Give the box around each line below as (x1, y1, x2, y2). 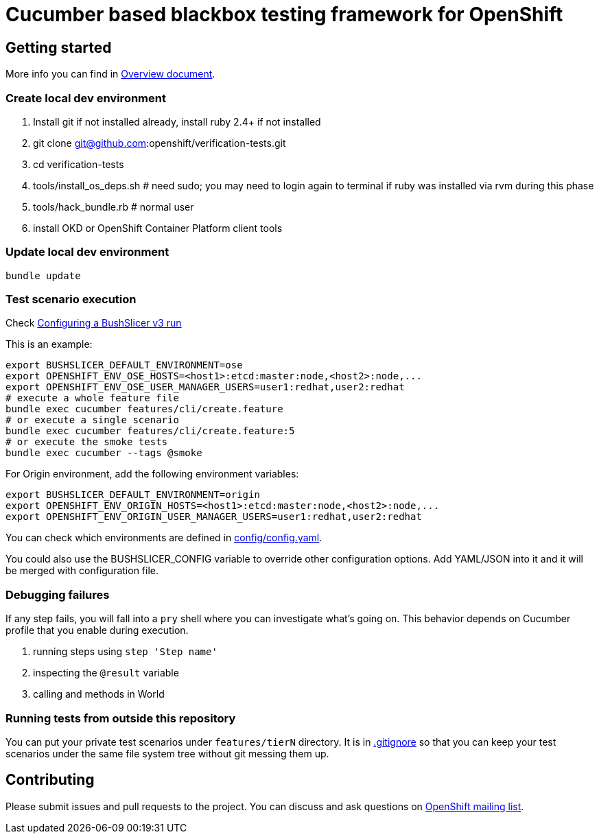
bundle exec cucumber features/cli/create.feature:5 (5, 425, 295, 437)
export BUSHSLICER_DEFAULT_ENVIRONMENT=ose (5, 359, 243, 371)
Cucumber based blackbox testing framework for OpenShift (5, 3, 563, 26)
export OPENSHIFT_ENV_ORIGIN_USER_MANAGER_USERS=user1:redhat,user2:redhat (5, 511, 422, 523)
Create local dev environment (5, 91, 166, 105)
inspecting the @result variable (33, 667, 179, 679)
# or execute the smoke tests (5, 436, 168, 448)
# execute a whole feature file (5, 392, 179, 404)
